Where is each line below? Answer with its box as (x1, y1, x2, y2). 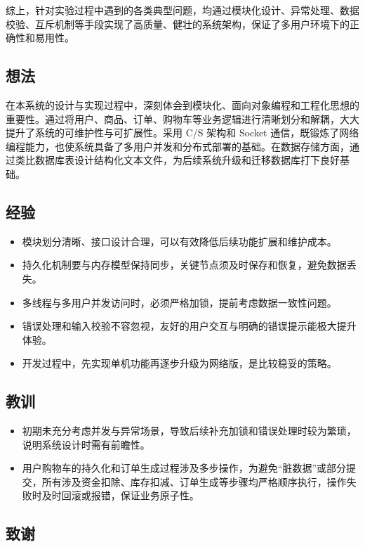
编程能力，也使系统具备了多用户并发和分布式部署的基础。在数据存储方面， (6, 139, 350, 153)
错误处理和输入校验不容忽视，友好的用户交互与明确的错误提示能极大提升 (22, 318, 357, 333)
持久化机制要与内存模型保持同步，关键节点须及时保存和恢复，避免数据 (22, 257, 347, 272)
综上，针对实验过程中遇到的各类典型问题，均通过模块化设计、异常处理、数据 (6, 3, 359, 17)
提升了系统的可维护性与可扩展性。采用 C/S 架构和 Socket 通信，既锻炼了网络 (6, 125, 359, 140)
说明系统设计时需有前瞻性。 (22, 437, 150, 451)
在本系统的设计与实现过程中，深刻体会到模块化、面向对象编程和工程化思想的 (6, 97, 359, 112)
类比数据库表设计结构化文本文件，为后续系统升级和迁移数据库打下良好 (15, 153, 340, 167)
